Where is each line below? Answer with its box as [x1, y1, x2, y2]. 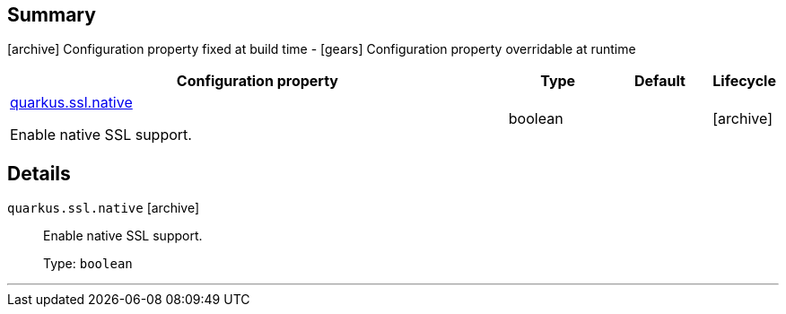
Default [634, 72, 686, 91]
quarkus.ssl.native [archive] [7, 200, 200, 216]
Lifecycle [712, 72, 776, 91]
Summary [7, 4, 96, 26]
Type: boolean [43, 256, 133, 272]
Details [7, 161, 71, 185]
